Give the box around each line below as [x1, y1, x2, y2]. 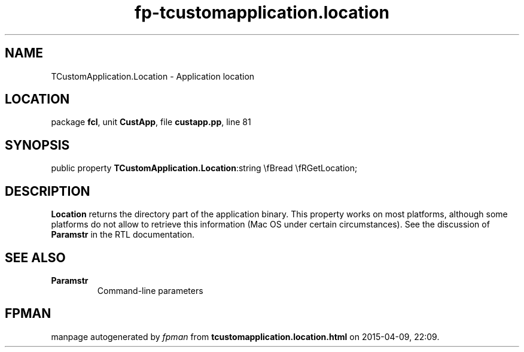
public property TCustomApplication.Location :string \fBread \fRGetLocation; [51, 163, 358, 174]
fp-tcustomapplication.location [135, 2, 389, 23]
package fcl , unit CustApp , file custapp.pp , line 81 [51, 117, 251, 128]
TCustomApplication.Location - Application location [51, 71, 255, 81]
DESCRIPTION [5, 183, 90, 199]
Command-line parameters [97, 285, 203, 296]
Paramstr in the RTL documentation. [51, 229, 195, 240]
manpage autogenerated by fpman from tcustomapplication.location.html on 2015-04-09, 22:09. [51, 331, 440, 342]
